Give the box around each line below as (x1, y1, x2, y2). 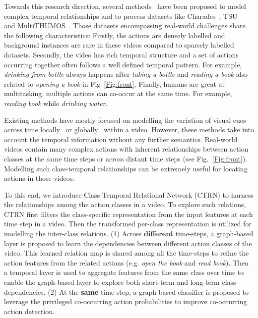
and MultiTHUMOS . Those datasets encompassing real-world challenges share (4, 20, 246, 31)
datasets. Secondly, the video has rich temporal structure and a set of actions (4, 49, 239, 59)
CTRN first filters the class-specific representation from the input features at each (4, 209, 253, 219)
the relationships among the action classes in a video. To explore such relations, (4, 199, 246, 210)
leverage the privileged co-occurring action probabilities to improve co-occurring (4, 296, 247, 307)
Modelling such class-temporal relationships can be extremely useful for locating (4, 163, 248, 173)
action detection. (4, 306, 55, 316)
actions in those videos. (4, 173, 75, 183)
